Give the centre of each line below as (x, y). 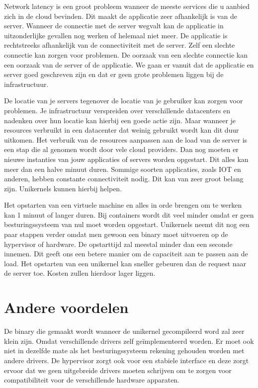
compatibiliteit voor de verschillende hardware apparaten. (92, 380)
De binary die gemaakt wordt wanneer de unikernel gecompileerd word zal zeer (124, 331)
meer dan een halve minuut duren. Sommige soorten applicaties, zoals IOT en (123, 169)
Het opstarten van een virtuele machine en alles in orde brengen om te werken (123, 205)
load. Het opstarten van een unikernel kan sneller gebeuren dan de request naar (125, 263)
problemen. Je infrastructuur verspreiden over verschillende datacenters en (117, 110)
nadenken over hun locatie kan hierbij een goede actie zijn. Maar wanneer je (120, 120)
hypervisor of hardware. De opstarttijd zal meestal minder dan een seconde (118, 244)
